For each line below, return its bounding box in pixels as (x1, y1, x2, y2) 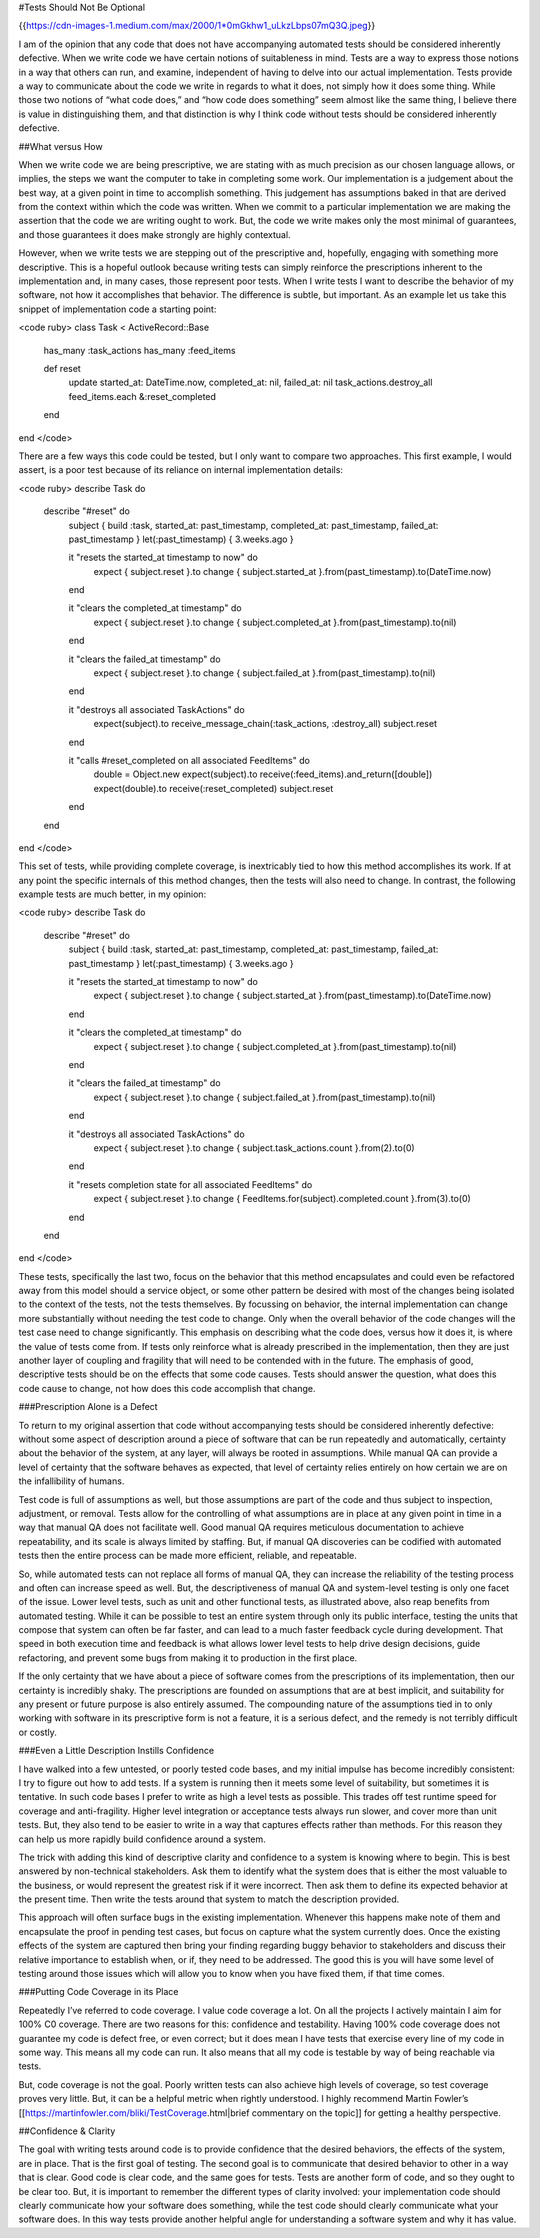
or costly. (18, 1726, 57, 1738)
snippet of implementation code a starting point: (18, 303, 217, 315)
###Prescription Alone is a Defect (18, 1401, 159, 1413)
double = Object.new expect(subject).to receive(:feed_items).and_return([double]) (93, 768, 433, 780)
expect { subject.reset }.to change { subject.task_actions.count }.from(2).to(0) (93, 1141, 415, 1154)
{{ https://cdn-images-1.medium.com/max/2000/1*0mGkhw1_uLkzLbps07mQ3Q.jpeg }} (18, 20, 376, 32)
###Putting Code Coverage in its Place (18, 1986, 179, 1998)
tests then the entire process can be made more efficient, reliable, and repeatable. (18, 1550, 357, 1562)
